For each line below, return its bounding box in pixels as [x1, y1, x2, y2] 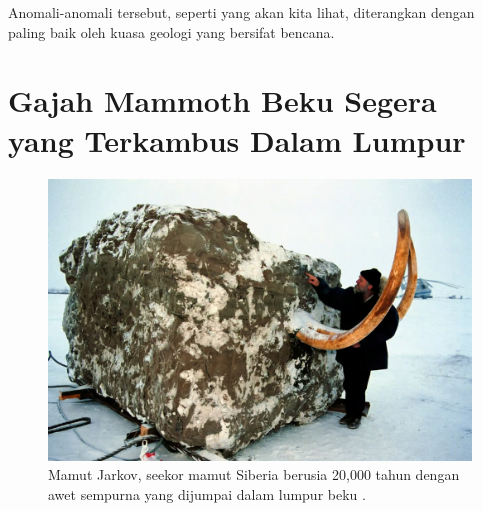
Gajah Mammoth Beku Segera [8, 80, 437, 121]
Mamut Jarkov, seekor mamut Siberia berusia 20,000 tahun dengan [48, 464, 460, 485]
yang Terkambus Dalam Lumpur [8, 119, 466, 160]
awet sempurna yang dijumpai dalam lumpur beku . [48, 484, 366, 505]
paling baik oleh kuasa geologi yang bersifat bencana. [8, 21, 335, 42]
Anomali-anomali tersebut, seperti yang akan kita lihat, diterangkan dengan [8, 2, 475, 22]
